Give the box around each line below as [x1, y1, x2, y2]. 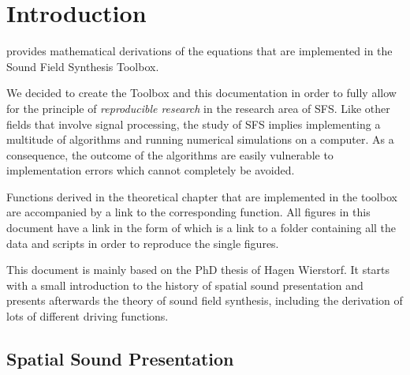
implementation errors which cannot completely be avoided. [6, 162, 295, 178]
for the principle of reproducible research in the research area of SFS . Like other [6, 99, 390, 116]
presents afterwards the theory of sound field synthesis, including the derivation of [6, 292, 403, 309]
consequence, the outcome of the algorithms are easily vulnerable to [6, 146, 334, 163]
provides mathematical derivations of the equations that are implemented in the [6, 43, 393, 59]
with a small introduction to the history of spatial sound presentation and [6, 276, 363, 293]
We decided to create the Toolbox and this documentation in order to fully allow [6, 84, 397, 101]
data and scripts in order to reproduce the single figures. [6, 234, 279, 251]
